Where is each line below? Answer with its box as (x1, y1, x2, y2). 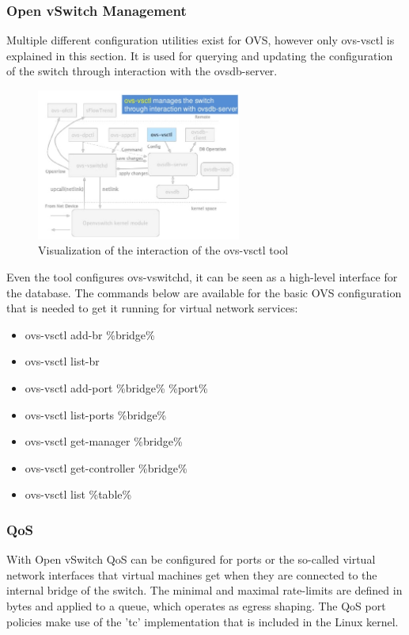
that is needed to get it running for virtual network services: (6, 300, 298, 316)
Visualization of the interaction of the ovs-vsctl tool (38, 242, 289, 258)
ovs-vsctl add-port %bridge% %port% (25, 379, 208, 396)
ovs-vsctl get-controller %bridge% (25, 459, 187, 476)
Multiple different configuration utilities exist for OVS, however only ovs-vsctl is (6, 32, 395, 48)
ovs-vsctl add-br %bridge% (25, 326, 155, 342)
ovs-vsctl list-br (25, 353, 100, 369)
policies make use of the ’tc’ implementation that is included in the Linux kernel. (6, 613, 399, 629)
